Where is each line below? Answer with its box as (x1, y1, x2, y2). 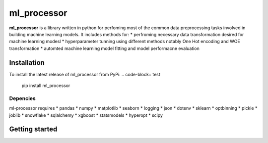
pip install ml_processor (21, 83, 70, 89)
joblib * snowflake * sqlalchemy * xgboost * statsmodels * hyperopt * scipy (9, 112, 163, 118)
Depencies (9, 95, 36, 101)
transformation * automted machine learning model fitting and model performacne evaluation (9, 45, 200, 51)
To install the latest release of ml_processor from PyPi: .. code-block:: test (9, 71, 161, 77)
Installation (9, 58, 45, 67)
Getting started (9, 125, 58, 134)
